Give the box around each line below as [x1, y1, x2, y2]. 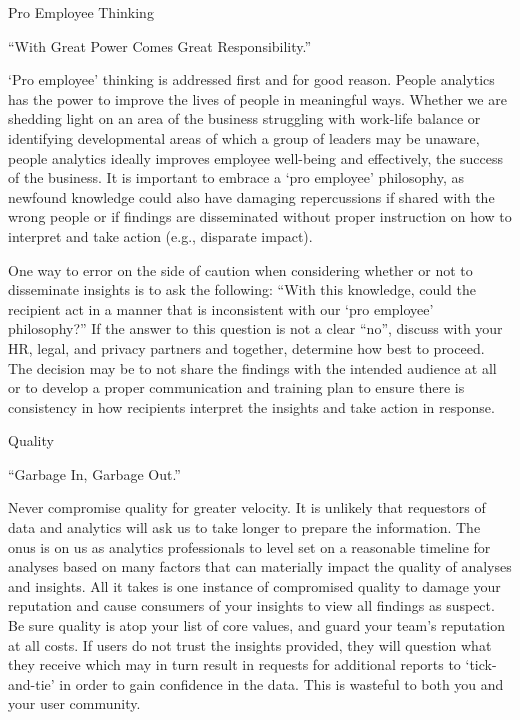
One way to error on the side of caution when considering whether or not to [8, 259, 473, 280]
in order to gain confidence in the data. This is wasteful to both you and [59, 673, 504, 694]
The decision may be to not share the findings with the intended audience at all [8, 357, 497, 378]
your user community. [8, 693, 141, 714]
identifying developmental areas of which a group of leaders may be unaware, [8, 127, 480, 148]
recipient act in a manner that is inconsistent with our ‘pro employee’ [8, 298, 434, 319]
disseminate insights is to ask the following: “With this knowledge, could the [8, 279, 476, 300]
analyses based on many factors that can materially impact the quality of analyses [8, 556, 512, 577]
